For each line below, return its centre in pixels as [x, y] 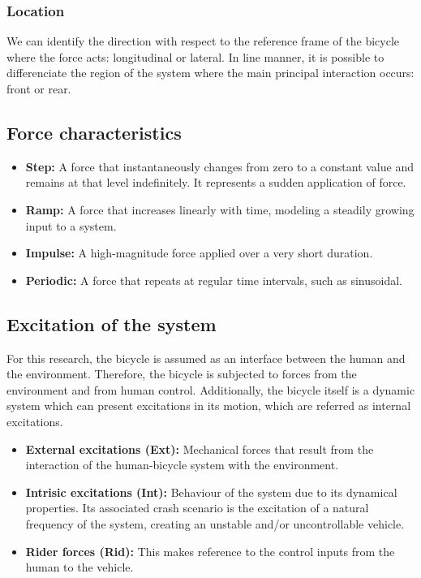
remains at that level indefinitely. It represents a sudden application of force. [216, 182]
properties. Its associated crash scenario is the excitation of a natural [197, 508]
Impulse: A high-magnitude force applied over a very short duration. [199, 253]
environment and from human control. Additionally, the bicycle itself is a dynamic [211, 389]
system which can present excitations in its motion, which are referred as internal [209, 405]
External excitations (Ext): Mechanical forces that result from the [200, 449]
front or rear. [39, 88]
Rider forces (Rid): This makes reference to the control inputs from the [210, 551]
